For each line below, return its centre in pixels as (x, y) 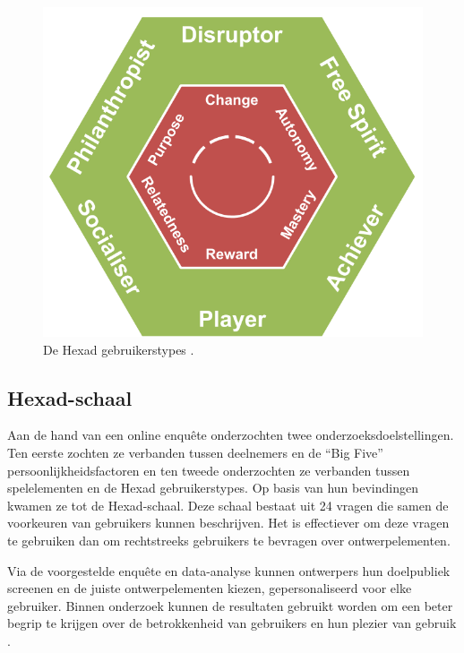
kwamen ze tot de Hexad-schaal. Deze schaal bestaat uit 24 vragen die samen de (228, 505)
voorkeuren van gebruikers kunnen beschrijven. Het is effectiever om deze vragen (228, 523)
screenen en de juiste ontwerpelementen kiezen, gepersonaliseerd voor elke (210, 588)
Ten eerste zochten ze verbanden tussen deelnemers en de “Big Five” (195, 452)
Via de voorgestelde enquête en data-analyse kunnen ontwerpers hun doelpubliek (229, 570)
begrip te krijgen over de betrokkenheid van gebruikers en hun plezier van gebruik (232, 623)
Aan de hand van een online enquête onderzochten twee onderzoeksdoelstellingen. (231, 435)
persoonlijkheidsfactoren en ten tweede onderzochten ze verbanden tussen (209, 470)
